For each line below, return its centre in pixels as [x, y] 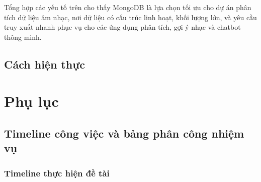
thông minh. [23, 37]
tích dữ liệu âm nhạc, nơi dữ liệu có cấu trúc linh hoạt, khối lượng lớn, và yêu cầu [130, 17]
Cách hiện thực [45, 64]
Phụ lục [31, 101]
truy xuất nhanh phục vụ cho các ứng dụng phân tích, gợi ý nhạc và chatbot [122, 27]
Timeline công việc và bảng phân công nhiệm [124, 133]
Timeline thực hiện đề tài [57, 173]
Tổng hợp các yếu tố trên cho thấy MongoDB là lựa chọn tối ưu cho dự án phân [128, 7]
